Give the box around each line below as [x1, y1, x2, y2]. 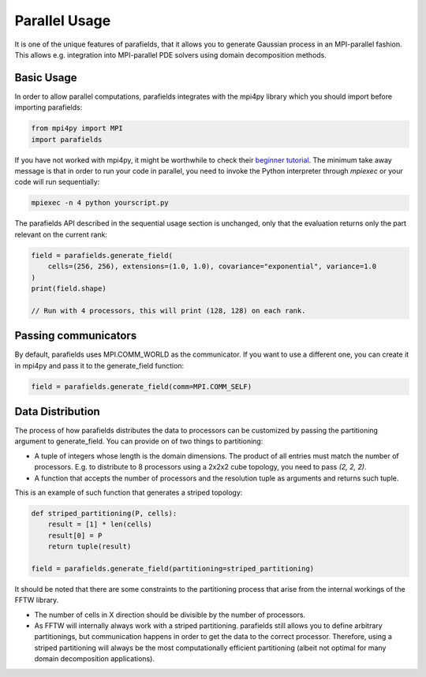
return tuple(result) [47, 542, 132, 552]
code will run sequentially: [14, 178, 100, 187]
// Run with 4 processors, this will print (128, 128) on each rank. [31, 306, 306, 315]
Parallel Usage [14, 12, 111, 29]
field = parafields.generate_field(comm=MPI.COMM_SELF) [31, 382, 252, 391]
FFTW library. [14, 596, 59, 605]
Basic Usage [14, 71, 77, 84]
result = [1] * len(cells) [47, 520, 153, 529]
